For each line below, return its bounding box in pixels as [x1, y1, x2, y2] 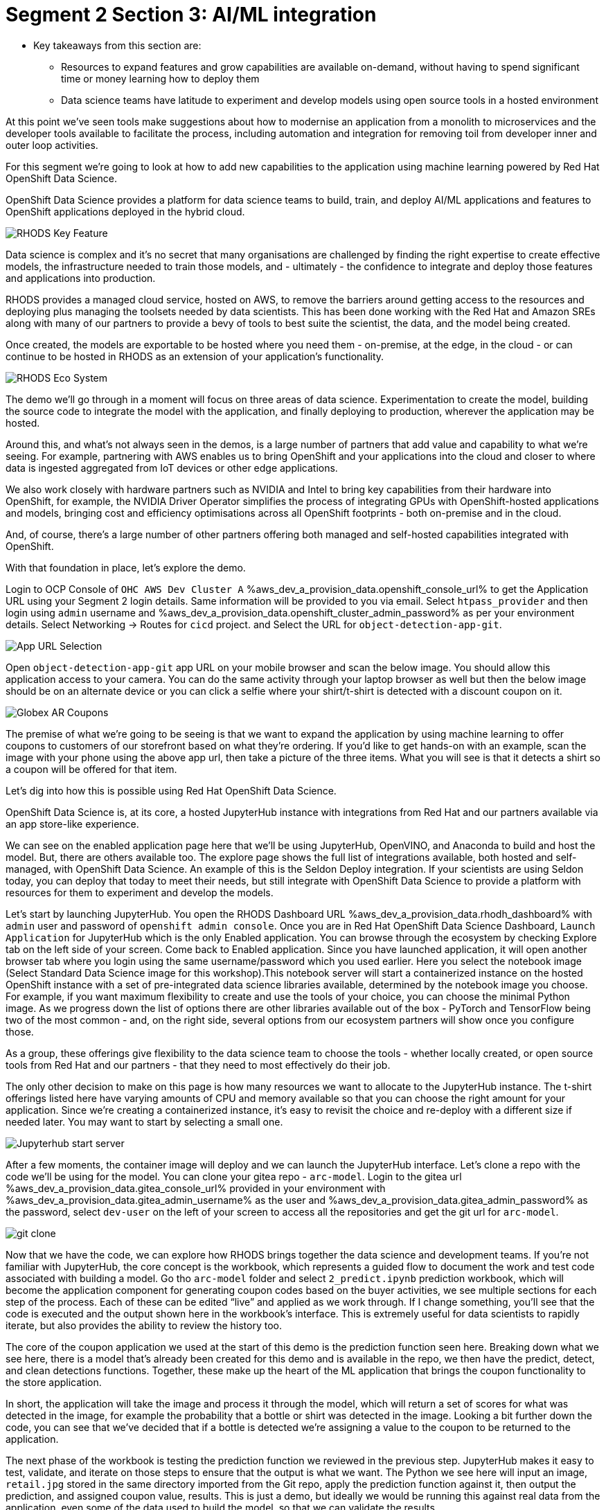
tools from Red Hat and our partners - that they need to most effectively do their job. [6, 1058, 391, 1071]
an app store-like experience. [6, 817, 139, 830]
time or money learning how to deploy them [61, 72, 260, 85]
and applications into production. [6, 272, 156, 284]
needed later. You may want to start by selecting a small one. [6, 1115, 283, 1128]
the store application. [6, 1376, 102, 1388]
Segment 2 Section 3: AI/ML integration [6, 3, 377, 26]
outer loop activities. [6, 139, 98, 151]
